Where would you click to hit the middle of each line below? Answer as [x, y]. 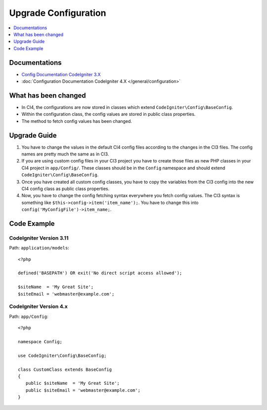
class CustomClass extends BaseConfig [65, 369]
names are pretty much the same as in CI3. [65, 154]
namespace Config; [40, 341]
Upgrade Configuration [58, 13]
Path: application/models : [39, 248]
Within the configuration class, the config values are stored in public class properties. [109, 114]
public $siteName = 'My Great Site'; [72, 383]
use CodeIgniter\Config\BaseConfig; [62, 356]
